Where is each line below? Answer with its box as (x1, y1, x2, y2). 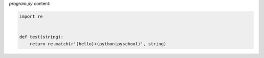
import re (19, 14, 43, 19)
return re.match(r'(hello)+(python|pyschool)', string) (29, 41, 167, 46)
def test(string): (19, 34, 64, 40)
